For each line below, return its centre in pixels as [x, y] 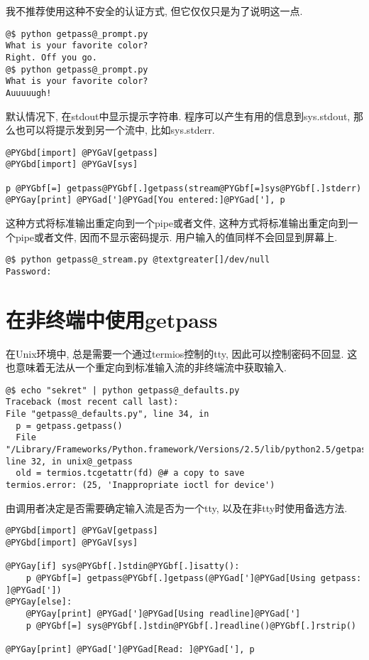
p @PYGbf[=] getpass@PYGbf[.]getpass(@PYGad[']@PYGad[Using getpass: [194, 578]
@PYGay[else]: [39, 602]
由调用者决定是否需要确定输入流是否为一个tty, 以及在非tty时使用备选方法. [177, 507]
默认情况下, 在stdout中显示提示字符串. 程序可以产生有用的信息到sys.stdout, [178, 116]
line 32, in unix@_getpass [69, 461]
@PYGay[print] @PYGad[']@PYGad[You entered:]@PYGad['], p [145, 200]
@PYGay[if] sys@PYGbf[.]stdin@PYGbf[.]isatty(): [123, 566]
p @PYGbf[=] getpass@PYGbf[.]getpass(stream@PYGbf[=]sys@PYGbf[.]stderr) [184, 188]
